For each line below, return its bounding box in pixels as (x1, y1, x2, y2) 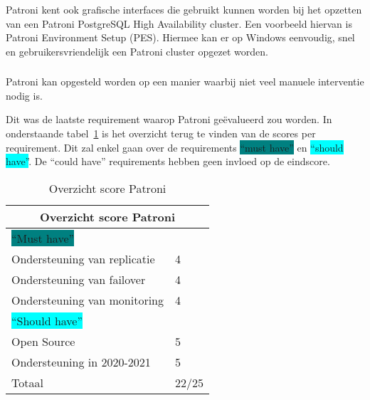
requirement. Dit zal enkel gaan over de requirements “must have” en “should (6, 140, 344, 154)
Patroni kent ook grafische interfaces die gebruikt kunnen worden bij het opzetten (6, 1, 362, 16)
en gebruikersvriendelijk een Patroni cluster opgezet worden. (6, 43, 268, 58)
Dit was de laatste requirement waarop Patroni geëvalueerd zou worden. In (6, 112, 332, 127)
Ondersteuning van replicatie (11, 250, 155, 267)
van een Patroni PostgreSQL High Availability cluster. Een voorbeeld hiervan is (6, 16, 352, 31)
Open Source (11, 332, 75, 349)
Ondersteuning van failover (11, 270, 146, 288)
